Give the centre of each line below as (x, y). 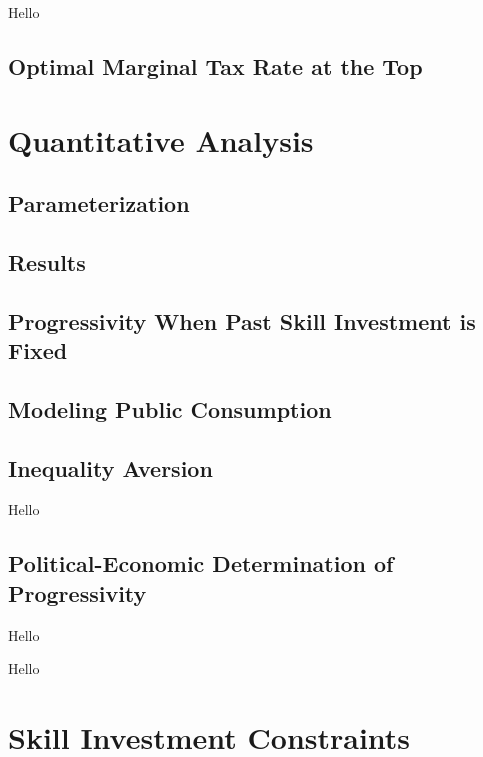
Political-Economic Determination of (201, 563)
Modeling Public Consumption (170, 408)
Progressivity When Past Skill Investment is (242, 320)
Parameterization (99, 203)
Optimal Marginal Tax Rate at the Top (215, 65)
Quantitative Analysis (161, 139)
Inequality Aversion (110, 467)
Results (47, 261)
